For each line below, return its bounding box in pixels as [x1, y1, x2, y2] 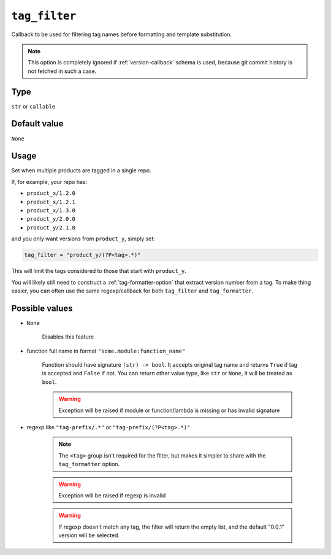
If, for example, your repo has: [11, 178, 88, 185]
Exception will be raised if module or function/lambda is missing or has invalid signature [58, 407, 280, 414]
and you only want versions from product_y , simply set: [11, 235, 156, 242]
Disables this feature [42, 333, 94, 340]
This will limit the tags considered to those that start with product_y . [11, 267, 187, 275]
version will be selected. [58, 532, 120, 539]
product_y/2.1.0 [26, 224, 76, 231]
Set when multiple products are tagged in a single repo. [11, 167, 151, 174]
